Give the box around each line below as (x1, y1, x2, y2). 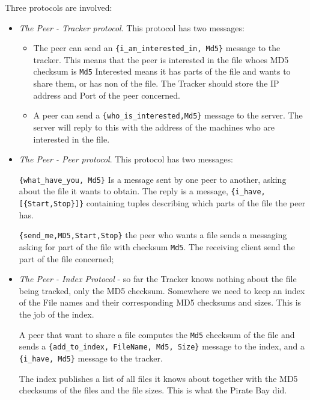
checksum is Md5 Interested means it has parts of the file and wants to (33, 65, 291, 78)
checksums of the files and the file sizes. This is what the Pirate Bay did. (19, 384, 287, 396)
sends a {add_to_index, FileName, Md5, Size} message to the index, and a (19, 340, 305, 352)
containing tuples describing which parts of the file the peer (86, 197, 306, 209)
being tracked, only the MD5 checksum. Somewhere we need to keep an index (19, 284, 305, 297)
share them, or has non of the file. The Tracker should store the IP (33, 77, 279, 90)
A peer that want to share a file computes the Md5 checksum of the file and (19, 328, 295, 340)
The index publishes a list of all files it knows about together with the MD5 (19, 372, 298, 384)
